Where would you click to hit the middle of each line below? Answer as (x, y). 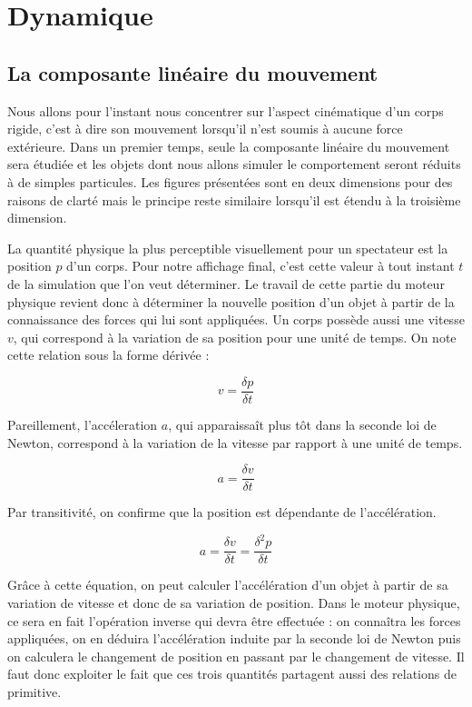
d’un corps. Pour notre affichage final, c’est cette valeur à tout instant (261, 266)
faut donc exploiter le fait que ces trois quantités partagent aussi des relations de (232, 674)
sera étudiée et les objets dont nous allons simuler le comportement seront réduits (234, 164)
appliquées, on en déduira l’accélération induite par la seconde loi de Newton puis (234, 638)
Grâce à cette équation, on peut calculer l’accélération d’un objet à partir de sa (228, 585)
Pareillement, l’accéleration (83, 424)
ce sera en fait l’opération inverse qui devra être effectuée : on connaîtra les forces (234, 620)
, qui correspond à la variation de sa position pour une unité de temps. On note (235, 337)
